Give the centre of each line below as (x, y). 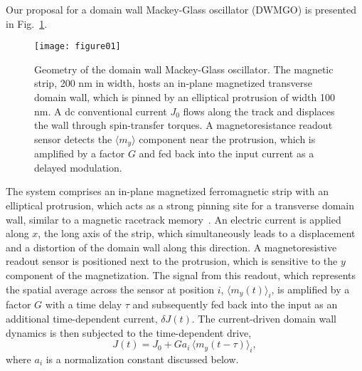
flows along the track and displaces (259, 111)
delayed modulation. (78, 167)
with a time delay (84, 304)
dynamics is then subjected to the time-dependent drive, (129, 332)
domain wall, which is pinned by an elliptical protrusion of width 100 (185, 97)
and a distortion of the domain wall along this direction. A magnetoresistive (171, 247)
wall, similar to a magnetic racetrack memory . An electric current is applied (174, 219)
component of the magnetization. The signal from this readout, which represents (181, 275)
